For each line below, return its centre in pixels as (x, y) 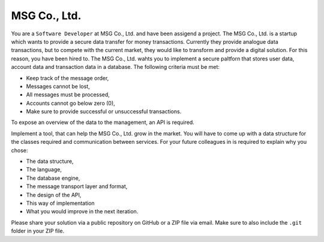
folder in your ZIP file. (38, 231)
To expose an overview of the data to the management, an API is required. (103, 122)
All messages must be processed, (68, 95)
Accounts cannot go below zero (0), (70, 103)
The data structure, (50, 161)
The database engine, (53, 178)
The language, (44, 170)
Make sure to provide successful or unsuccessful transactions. (104, 111)
